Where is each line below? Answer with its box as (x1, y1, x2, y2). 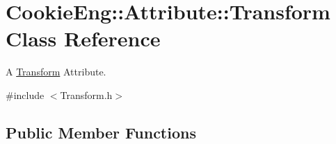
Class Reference (6, 24, 161, 53)
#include (6, 87, 45, 102)
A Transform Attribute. (6, 64, 106, 79)
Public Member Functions (6, 121, 196, 143)
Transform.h (60, 87, 113, 102)
